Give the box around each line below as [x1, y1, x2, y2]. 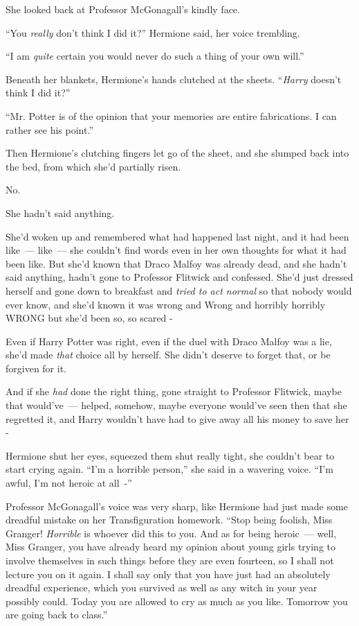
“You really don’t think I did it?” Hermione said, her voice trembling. [6, 25, 300, 40]
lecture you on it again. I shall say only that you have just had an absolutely [6, 566, 331, 581]
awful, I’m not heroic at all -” [6, 476, 132, 490]
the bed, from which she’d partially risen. [6, 159, 181, 173]
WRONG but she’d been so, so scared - [6, 311, 173, 325]
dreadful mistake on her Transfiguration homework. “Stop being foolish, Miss [6, 512, 333, 527]
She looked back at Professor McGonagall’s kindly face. [6, 2, 240, 16]
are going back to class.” [6, 607, 108, 622]
